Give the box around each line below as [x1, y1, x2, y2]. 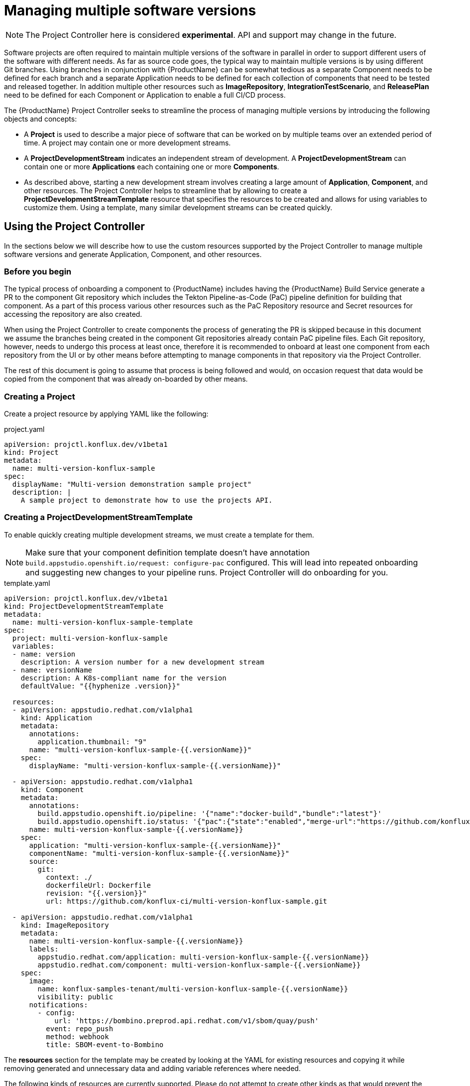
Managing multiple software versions [4, 2, 256, 19]
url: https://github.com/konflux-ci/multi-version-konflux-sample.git [46, 897, 328, 905]
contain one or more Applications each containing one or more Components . [24, 162, 279, 171]
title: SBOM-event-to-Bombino [46, 1040, 164, 1049]
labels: [29, 945, 59, 953]
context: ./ [46, 873, 93, 881]
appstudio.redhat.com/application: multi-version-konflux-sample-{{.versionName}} [37, 952, 369, 961]
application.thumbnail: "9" [37, 737, 147, 746]
